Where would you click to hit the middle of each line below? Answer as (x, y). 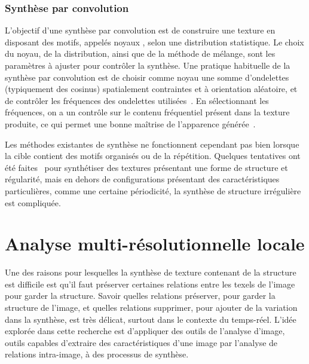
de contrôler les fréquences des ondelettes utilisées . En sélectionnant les (137, 100)
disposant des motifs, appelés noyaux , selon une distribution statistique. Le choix (154, 42)
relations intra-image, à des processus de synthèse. (97, 354)
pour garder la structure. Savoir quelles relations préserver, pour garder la (140, 296)
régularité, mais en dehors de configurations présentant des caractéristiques (142, 179)
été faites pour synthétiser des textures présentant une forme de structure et (146, 167)
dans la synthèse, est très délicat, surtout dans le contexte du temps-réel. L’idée (151, 319)
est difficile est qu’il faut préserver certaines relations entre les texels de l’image (150, 284)
